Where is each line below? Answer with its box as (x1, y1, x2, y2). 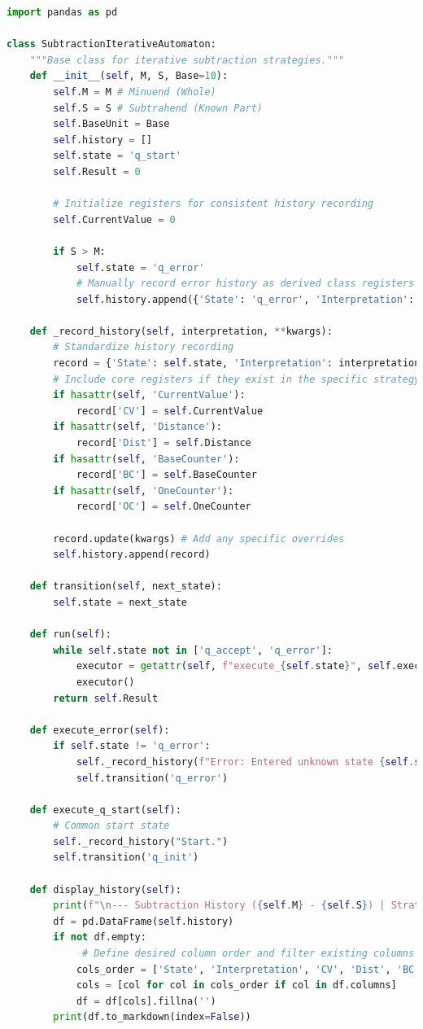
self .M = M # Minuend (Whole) (53, 85, 216, 98)
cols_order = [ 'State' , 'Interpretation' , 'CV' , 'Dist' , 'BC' (76, 963, 421, 975)
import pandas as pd (7, 7, 118, 18)
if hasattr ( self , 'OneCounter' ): (53, 484, 234, 497)
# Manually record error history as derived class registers (76, 278, 415, 290)
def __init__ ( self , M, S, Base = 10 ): (29, 70, 229, 82)
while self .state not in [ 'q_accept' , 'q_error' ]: (53, 644, 334, 656)
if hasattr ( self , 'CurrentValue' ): (53, 389, 246, 401)
